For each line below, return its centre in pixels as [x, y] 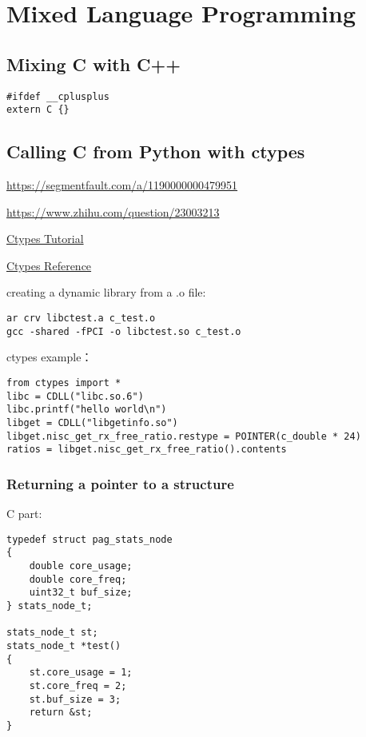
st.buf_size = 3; [75, 699]
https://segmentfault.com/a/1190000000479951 [122, 185]
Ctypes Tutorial [45, 239]
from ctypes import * [64, 382]
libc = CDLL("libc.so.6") [75, 396]
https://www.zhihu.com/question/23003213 [113, 211]
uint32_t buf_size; [81, 593]
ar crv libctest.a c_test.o [81, 319]
